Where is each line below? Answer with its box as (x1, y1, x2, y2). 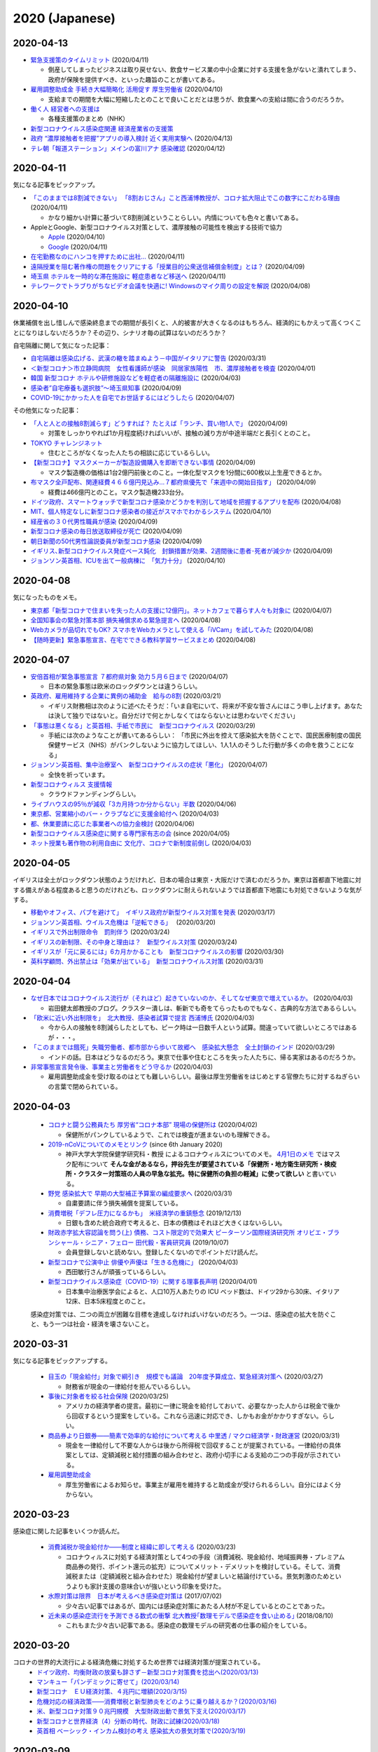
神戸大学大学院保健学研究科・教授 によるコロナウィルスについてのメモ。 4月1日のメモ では (65, 1150, 328, 1158)
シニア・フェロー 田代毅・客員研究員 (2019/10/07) (84, 1238, 229, 1247)
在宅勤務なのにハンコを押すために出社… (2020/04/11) (30, 252, 185, 261)
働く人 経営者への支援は (30, 105, 100, 114)
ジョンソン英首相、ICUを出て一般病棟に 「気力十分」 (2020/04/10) (30, 556, 225, 565)
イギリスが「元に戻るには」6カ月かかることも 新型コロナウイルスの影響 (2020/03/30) (30, 947, 284, 956)
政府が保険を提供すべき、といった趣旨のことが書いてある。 (48, 75, 219, 83)
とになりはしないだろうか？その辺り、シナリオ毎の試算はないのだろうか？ (13, 328, 227, 336)
